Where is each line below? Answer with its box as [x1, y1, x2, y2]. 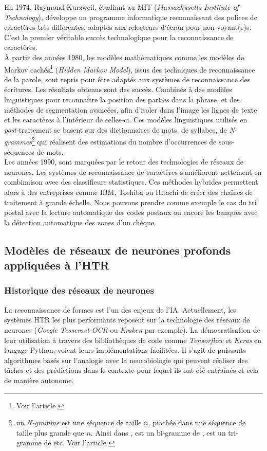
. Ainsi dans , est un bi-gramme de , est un [90, 427, 226, 438]
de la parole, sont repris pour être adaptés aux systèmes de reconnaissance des [4, 74, 251, 84]
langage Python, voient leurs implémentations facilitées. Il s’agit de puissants [4, 345, 246, 355]
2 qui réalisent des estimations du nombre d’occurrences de [31, 135, 217, 147]
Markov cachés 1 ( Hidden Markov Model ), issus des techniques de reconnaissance [4, 62, 255, 75]
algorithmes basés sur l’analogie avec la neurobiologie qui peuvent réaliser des [4, 354, 248, 365]
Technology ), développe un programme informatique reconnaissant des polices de [4, 11, 257, 22]
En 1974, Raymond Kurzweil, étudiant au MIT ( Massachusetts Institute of [4, 2, 239, 12]
